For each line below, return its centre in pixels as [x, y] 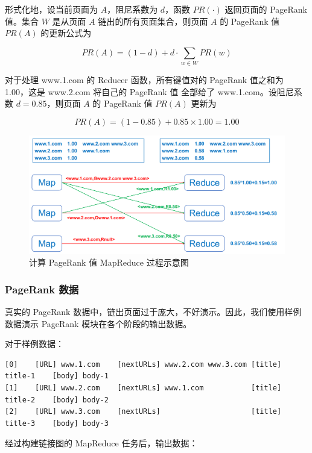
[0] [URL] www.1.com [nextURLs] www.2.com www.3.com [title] [143, 364]
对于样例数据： [34, 344]
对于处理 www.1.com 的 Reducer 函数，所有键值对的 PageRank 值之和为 [144, 80]
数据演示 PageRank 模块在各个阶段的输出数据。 [98, 323]
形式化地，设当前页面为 [51, 9]
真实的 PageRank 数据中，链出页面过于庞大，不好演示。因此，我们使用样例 [153, 311]
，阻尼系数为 [132, 9]
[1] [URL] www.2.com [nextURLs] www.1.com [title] [143, 388]
